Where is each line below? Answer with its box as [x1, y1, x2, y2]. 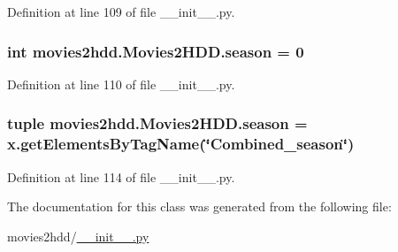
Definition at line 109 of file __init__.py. [7, 3, 235, 20]
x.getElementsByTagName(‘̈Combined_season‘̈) [7, 133, 355, 155]
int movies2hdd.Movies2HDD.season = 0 [7, 40, 304, 62]
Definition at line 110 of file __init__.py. [7, 74, 235, 93]
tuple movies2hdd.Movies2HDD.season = [7, 112, 308, 134]
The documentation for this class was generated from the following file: [7, 197, 392, 216]
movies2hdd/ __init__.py [7, 226, 149, 245]
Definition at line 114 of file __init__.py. [7, 167, 235, 186]
